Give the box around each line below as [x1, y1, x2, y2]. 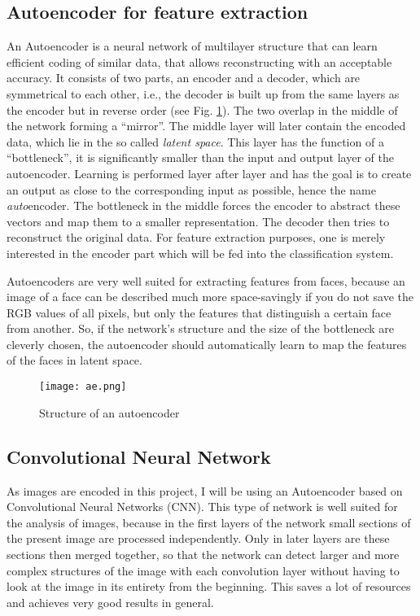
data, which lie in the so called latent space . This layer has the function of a [7, 133, 384, 150]
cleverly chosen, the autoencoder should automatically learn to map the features [7, 335, 407, 352]
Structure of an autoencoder [39, 404, 180, 421]
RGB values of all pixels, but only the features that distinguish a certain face [7, 304, 392, 321]
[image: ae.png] [39, 381, 127, 393]
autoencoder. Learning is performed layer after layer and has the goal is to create [7, 164, 412, 181]
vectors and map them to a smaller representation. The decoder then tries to [7, 212, 390, 229]
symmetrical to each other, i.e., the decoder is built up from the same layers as [7, 85, 400, 102]
